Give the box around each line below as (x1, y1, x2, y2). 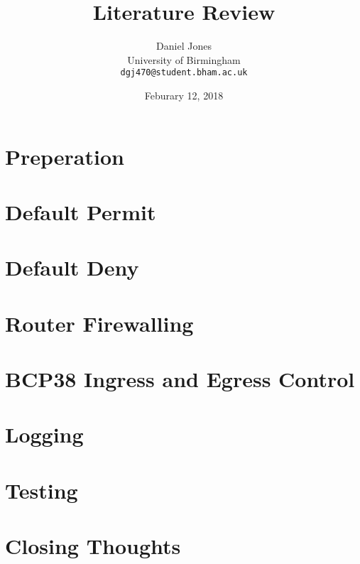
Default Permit (5, 197, 156, 226)
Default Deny (5, 253, 139, 282)
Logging (5, 420, 84, 449)
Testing (5, 475, 78, 504)
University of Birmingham (127, 52, 241, 67)
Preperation (5, 141, 124, 170)
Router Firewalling (5, 308, 194, 337)
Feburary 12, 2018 (144, 87, 224, 102)
